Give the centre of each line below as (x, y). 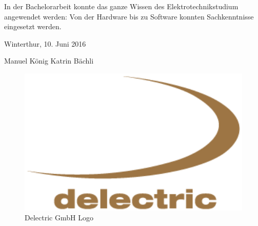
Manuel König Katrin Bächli (49, 61)
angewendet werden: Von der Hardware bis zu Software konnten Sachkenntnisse (129, 16)
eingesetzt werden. (33, 26)
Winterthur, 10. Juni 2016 (45, 43)
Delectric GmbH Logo (59, 218)
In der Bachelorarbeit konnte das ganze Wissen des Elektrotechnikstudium (121, 6)
